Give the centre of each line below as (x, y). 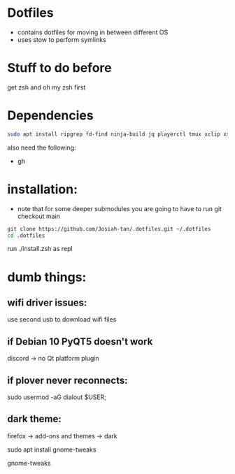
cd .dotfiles (26, 236)
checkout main (39, 216)
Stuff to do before (59, 68)
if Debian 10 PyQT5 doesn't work (80, 342)
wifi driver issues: (47, 302)
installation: (43, 189)
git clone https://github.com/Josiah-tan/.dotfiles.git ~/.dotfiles (109, 229)
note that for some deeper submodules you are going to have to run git (120, 208)
